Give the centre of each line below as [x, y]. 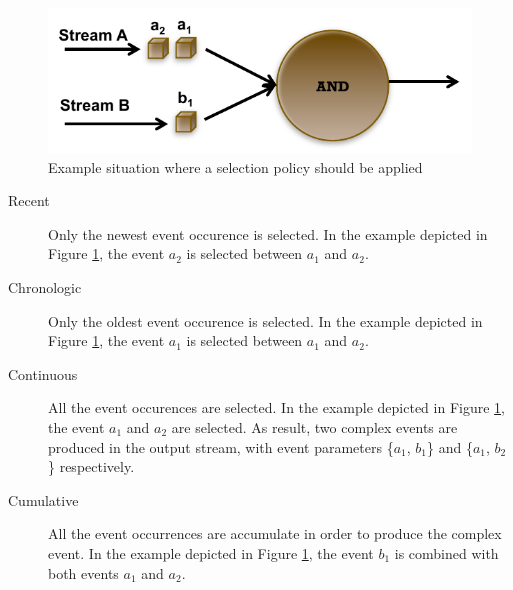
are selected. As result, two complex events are [314, 426]
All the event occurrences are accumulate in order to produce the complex [275, 533]
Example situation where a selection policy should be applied [235, 166]
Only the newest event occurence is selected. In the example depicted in [268, 233]
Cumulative [43, 499]
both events [83, 572]
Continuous [43, 373]
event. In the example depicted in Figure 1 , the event [211, 552]
